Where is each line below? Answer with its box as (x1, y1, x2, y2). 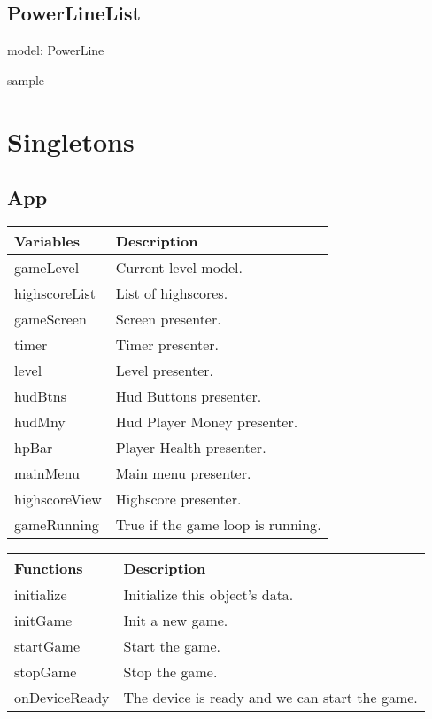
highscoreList (14, 282, 96, 303)
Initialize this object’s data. (123, 583, 294, 605)
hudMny (14, 410, 66, 432)
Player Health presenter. (115, 436, 266, 457)
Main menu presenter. (115, 462, 251, 483)
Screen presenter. (115, 308, 221, 329)
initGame (14, 609, 73, 630)
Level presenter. (115, 359, 213, 380)
